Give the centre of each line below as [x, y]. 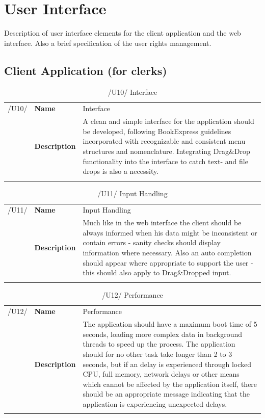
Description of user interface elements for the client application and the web [123, 33]
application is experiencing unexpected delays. [155, 403]
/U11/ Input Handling [132, 193]
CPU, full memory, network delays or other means [161, 374]
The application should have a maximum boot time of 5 [170, 324]
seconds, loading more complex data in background [163, 334]
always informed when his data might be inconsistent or [170, 232]
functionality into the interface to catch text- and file [165, 161]
